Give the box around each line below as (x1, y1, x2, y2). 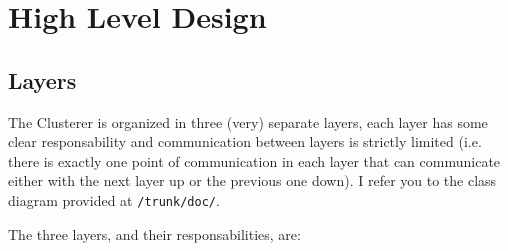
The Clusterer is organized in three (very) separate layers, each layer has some (8, 111, 488, 132)
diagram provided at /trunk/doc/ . (8, 189, 220, 210)
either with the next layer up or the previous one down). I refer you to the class (8, 170, 497, 191)
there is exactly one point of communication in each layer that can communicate (8, 150, 501, 171)
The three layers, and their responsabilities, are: (8, 223, 301, 244)
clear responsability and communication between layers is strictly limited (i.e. (8, 131, 482, 152)
